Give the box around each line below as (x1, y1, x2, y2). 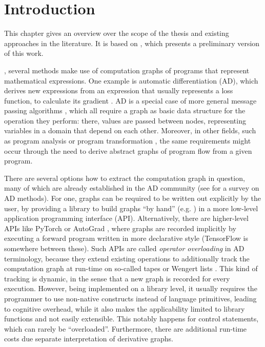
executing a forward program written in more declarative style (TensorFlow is (4, 233, 248, 243)
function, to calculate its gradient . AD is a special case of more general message (4, 95, 257, 106)
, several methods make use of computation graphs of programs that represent (4, 65, 250, 75)
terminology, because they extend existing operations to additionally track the (4, 253, 250, 263)
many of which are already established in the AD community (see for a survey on (4, 182, 259, 193)
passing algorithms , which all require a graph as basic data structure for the (4, 105, 246, 116)
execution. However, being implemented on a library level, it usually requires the (4, 283, 257, 294)
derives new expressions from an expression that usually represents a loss (4, 85, 233, 96)
